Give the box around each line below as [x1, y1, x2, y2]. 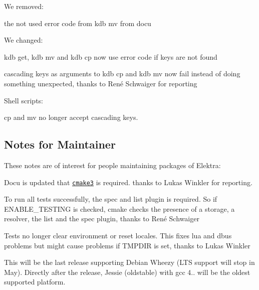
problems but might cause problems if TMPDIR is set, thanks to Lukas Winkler [4, 240, 250, 250]
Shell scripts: [4, 95, 43, 105]
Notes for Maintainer [4, 136, 116, 152]
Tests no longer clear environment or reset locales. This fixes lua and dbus [4, 230, 232, 240]
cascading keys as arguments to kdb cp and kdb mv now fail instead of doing [4, 68, 240, 79]
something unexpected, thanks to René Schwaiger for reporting [4, 78, 197, 88]
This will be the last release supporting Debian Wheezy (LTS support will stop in [4, 257, 255, 267]
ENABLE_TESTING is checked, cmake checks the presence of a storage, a [4, 203, 235, 214]
